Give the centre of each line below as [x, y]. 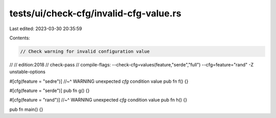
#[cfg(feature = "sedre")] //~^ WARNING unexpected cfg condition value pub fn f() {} [99, 81]
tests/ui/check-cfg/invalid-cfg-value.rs [95, 13]
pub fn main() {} [26, 109]
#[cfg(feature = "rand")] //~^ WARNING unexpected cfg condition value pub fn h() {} [98, 100]
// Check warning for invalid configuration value [85, 51]
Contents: [20, 38]
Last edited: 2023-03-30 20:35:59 [46, 29]
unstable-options [28, 72]
